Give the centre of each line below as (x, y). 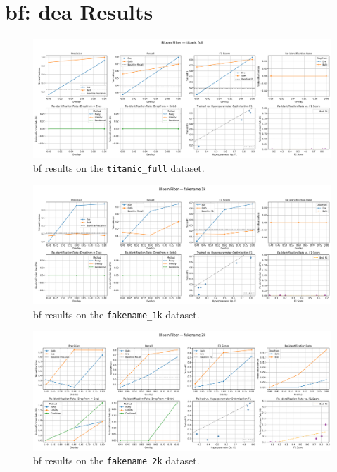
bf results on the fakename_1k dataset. (116, 314)
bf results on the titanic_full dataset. (119, 168)
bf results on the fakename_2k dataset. (116, 460)
